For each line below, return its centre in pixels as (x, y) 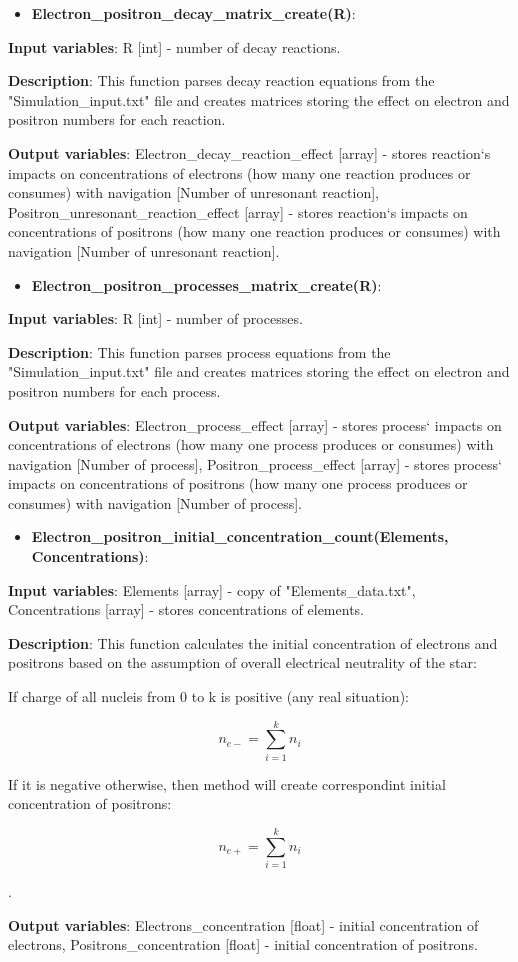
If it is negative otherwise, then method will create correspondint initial (227, 783)
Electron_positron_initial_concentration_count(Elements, (240, 536)
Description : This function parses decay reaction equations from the (221, 80)
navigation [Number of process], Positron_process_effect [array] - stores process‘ (255, 463)
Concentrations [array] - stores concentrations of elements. (186, 609)
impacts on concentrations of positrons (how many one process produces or (238, 483)
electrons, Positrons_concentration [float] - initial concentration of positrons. (243, 944)
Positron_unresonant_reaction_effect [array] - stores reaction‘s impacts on (238, 211)
